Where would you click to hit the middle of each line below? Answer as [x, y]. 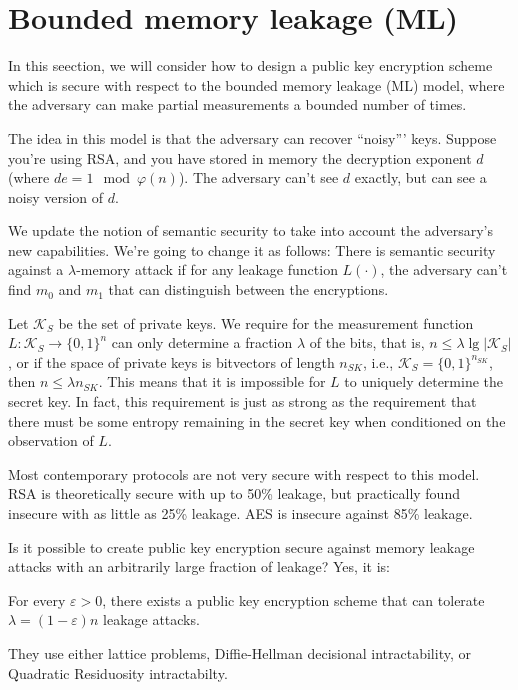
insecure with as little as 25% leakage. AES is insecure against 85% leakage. [240, 513]
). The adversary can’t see [258, 177]
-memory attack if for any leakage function [207, 269]
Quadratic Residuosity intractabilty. [118, 672]
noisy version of [56, 196]
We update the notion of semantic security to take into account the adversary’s [250, 230]
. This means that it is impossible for [212, 381]
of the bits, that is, [367, 342]
